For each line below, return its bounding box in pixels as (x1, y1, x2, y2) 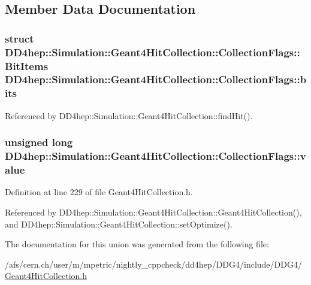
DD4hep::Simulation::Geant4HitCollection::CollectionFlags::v (5, 148, 306, 163)
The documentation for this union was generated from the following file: (5, 238, 269, 250)
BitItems (5, 58, 49, 73)
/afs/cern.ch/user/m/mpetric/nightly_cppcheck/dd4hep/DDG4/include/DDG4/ (5, 257, 302, 270)
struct (5, 31, 34, 46)
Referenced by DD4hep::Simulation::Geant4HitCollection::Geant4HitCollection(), (5, 205, 302, 218)
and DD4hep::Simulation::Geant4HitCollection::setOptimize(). (5, 217, 233, 230)
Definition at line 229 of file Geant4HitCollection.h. (5, 186, 193, 198)
